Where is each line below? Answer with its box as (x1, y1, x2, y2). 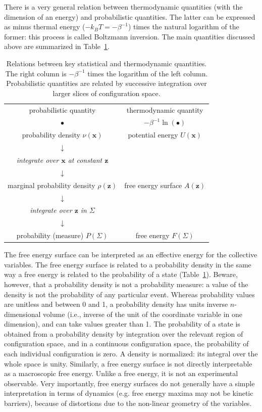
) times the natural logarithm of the (128, 21, 239, 32)
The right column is (5, 68, 67, 78)
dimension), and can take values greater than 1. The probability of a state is (4, 318, 240, 329)
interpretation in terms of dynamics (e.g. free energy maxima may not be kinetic (4, 388, 253, 398)
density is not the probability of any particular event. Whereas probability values (4, 289, 255, 299)
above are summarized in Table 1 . (4, 41, 110, 52)
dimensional (4, 308, 41, 319)
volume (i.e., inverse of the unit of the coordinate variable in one (43, 308, 243, 319)
